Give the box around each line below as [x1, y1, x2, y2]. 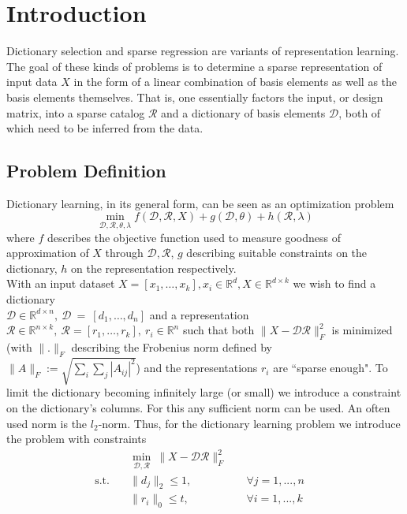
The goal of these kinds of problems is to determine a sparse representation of [6, 58, 383, 74]
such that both [182, 322, 255, 338]
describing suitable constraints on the [186, 244, 368, 261]
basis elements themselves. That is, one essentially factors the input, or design [6, 88, 383, 105]
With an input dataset [6, 275, 115, 292]
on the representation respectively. [71, 259, 237, 276]
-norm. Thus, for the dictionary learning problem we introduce [98, 415, 401, 431]
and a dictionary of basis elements [161, 104, 326, 121]
